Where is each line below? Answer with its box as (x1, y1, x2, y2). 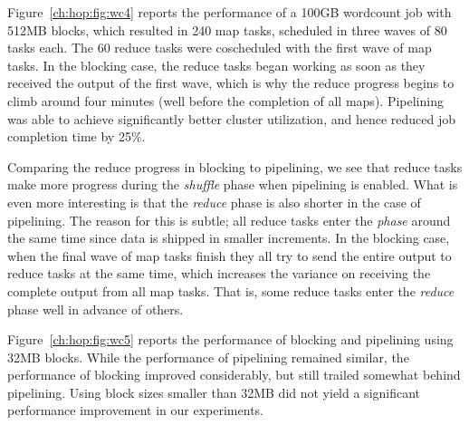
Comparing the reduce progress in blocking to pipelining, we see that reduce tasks (7, 157, 463, 176)
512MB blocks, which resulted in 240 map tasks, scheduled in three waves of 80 (7, 20, 447, 39)
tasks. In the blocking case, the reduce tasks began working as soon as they (7, 55, 426, 74)
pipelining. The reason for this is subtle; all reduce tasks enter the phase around (7, 210, 451, 229)
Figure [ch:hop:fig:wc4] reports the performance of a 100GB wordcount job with (7, 3, 452, 21)
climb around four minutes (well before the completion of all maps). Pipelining (7, 91, 444, 110)
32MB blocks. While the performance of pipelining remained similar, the (7, 347, 409, 366)
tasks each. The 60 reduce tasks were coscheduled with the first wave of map (7, 38, 432, 57)
